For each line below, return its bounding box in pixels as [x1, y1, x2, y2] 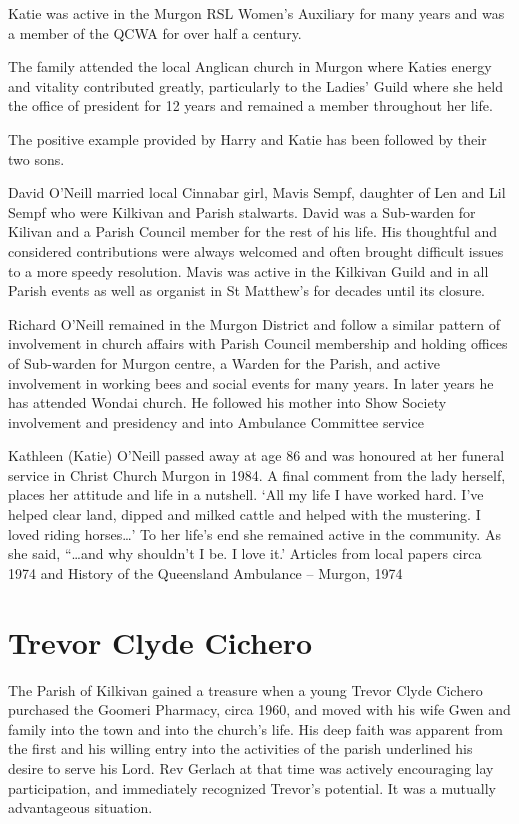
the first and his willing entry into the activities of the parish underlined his [8, 738, 473, 759]
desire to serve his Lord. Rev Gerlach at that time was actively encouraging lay [8, 757, 494, 778]
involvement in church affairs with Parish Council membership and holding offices [8, 333, 508, 354]
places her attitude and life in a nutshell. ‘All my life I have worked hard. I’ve [8, 484, 484, 505]
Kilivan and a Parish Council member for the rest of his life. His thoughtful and [8, 221, 498, 242]
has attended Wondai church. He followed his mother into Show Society [8, 392, 447, 413]
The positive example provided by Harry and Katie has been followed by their [8, 128, 487, 149]
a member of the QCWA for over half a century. [8, 22, 302, 43]
